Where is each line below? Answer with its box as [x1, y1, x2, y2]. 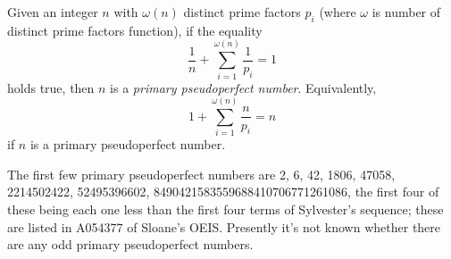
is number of [372, 3, 441, 21]
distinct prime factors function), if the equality [7, 21, 263, 39]
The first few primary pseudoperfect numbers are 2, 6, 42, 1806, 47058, [7, 164, 396, 183]
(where [319, 3, 356, 21]
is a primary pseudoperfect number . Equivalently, [110, 78, 377, 96]
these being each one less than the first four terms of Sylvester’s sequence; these [7, 200, 444, 219]
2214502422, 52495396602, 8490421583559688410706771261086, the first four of [7, 182, 439, 201]
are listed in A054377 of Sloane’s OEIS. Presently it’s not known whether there [7, 217, 441, 236]
